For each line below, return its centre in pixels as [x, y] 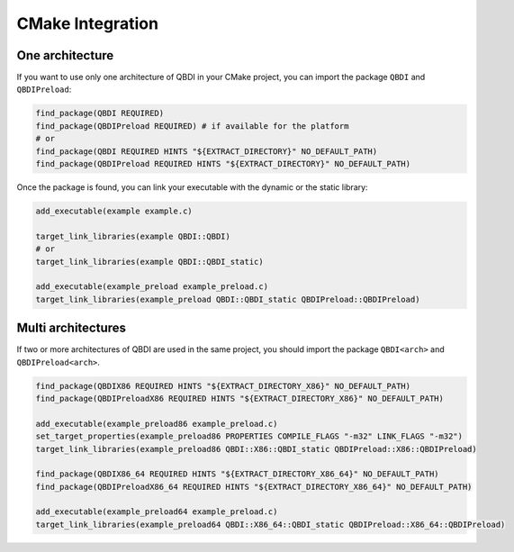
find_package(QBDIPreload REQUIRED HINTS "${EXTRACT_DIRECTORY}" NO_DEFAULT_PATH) [223, 163]
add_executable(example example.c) [114, 211]
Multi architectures [71, 328]
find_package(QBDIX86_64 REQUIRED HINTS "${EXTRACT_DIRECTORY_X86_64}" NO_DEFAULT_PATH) [238, 474]
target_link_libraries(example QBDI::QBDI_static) [150, 262]
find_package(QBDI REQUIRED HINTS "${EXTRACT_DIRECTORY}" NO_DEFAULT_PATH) [207, 151]
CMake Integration [88, 23]
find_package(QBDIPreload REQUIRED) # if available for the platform [192, 126]
